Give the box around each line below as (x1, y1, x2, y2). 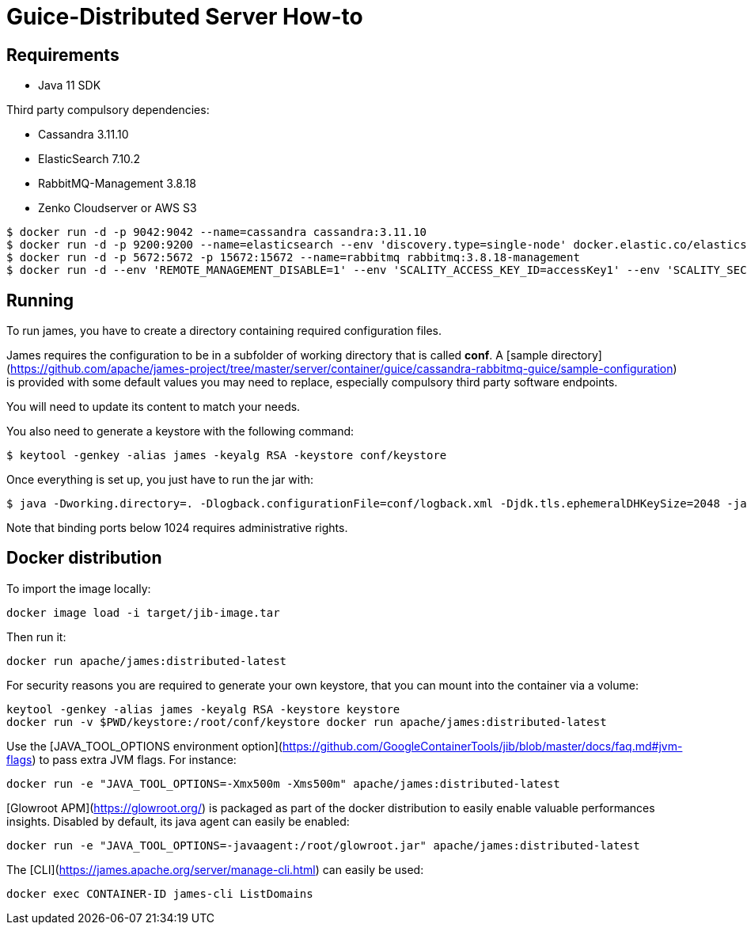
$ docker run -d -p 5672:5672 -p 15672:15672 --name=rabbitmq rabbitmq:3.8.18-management (6, 251, 580, 264)
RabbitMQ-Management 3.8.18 (38, 177, 196, 191)
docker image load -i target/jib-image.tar (6, 606, 280, 619)
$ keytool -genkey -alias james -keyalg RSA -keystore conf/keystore (6, 449, 447, 462)
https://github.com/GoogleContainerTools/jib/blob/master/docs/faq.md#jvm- (282, 739, 683, 753)
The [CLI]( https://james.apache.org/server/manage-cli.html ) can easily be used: (6, 862, 424, 876)
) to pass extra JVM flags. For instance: (32, 752, 237, 766)
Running (6, 290, 74, 310)
